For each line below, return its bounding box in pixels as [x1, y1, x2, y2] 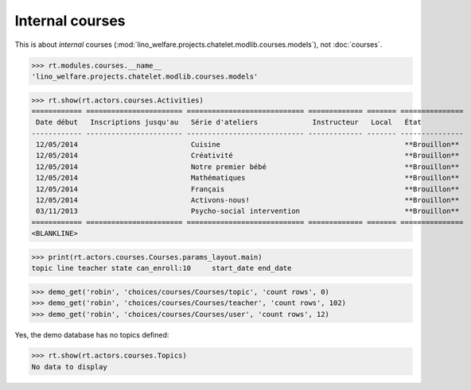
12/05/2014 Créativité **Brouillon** [36, 151, 460, 160]
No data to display [31, 362, 107, 371]
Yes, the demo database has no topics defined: [14, 330, 169, 339]
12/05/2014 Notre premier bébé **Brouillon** [36, 162, 460, 171]
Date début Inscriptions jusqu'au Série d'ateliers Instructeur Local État [36, 118, 422, 127]
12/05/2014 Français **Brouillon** [36, 184, 460, 194]
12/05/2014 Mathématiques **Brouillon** [36, 173, 460, 183]
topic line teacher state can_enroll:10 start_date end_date [31, 264, 292, 273]
